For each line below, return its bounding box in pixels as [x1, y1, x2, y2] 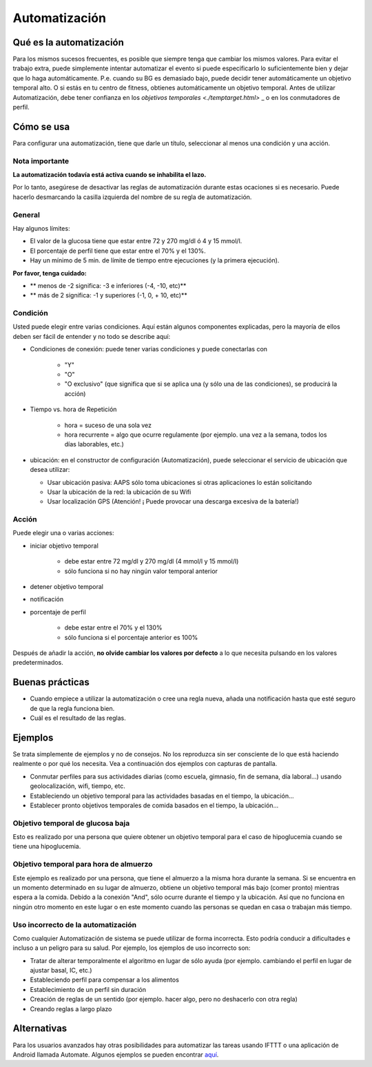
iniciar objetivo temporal [30, 541, 99, 550]
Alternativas [12, 1023, 68, 1035]
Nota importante [12, 156, 69, 165]
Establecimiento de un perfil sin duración [30, 985, 147, 993]
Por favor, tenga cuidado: [12, 269, 87, 277]
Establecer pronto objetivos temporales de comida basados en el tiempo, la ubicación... [30, 801, 279, 809]
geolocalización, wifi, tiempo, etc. [30, 782, 125, 790]
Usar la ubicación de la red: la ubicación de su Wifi [47, 488, 192, 496]
